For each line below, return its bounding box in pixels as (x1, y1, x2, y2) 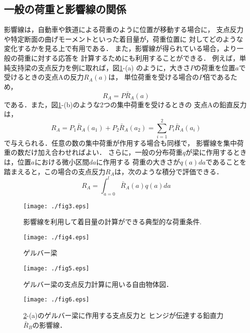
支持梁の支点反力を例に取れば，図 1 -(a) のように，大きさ (10, 62, 190, 72)
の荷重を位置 (194, 62, 235, 72)
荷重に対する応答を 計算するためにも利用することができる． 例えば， (17, 52, 240, 63)
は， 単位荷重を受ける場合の (108, 72, 199, 82)
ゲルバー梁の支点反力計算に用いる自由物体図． (23, 279, 173, 289)
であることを (205, 157, 247, 167)
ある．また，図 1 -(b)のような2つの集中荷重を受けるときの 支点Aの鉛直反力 (10, 99, 247, 109)
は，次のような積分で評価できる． (114, 166, 223, 176)
